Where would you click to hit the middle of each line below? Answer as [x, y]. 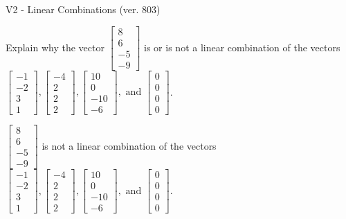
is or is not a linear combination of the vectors [242, 47]
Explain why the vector [55, 47]
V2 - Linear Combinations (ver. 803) [83, 9]
